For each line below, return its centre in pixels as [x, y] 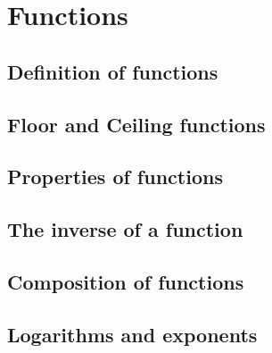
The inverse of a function [125, 229]
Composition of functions [126, 281]
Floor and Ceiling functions [136, 124]
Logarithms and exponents [132, 334]
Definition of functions [113, 71]
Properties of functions [115, 176]
